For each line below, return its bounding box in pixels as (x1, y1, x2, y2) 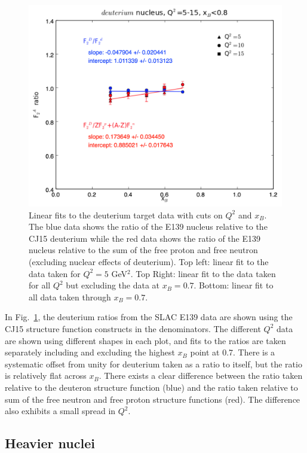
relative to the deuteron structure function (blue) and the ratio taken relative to (5, 381, 298, 393)
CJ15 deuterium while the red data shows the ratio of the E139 (29, 232, 260, 244)
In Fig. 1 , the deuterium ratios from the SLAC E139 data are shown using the (5, 311, 293, 323)
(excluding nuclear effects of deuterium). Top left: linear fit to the (29, 256, 269, 268)
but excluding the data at (66, 279, 160, 291)
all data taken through (29, 290, 111, 303)
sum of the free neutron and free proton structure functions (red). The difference (5, 393, 300, 405)
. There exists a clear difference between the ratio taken (99, 369, 303, 382)
